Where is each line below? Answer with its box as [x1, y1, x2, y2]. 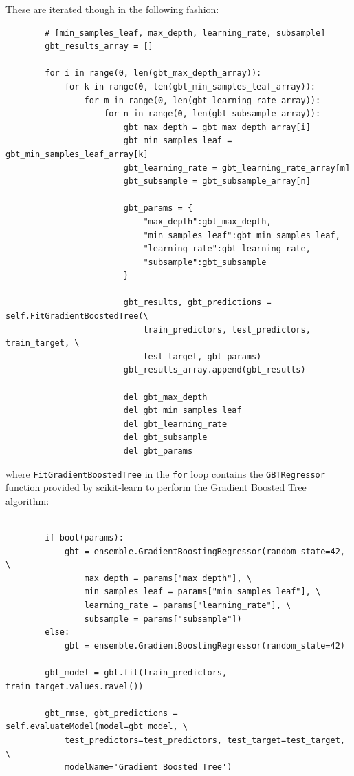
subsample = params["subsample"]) [84, 614, 242, 624]
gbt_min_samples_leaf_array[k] [5, 149, 148, 159]
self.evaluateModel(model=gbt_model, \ [5, 722, 188, 732]
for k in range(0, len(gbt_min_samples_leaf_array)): [64, 81, 316, 92]
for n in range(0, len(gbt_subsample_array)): [104, 109, 321, 119]
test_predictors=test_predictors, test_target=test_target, [64, 735, 345, 745]
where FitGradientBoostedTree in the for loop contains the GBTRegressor [5, 466, 325, 481]
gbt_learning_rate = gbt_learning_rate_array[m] [123, 162, 351, 173]
